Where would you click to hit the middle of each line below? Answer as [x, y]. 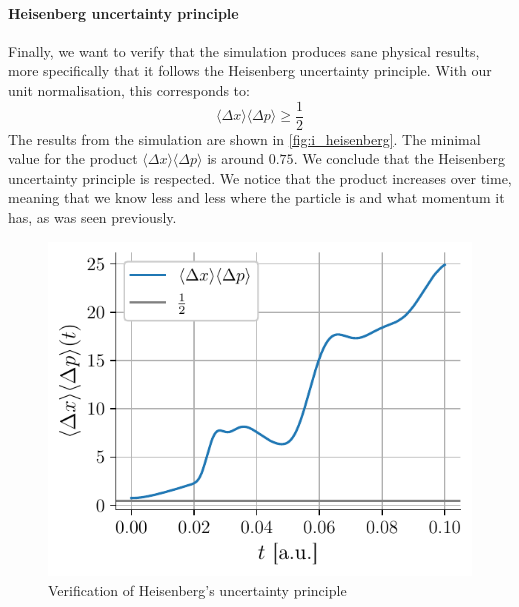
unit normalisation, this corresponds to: [129, 89]
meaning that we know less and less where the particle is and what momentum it [256, 197]
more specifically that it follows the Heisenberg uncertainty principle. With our [250, 70]
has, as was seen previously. [92, 217]
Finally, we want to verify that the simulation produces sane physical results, [244, 50]
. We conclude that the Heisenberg [399, 158]
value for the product [73, 158]
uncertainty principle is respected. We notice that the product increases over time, [260, 177]
